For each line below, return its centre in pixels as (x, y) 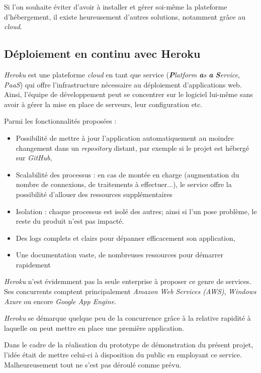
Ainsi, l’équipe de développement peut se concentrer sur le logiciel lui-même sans (128, 94)
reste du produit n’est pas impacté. (70, 221)
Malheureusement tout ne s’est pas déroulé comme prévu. (93, 364)
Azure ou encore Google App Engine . (60, 301)
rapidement (33, 264)
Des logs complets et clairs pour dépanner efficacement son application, (125, 238)
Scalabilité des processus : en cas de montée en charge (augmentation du (127, 174)
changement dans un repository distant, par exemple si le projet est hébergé (133, 148)
